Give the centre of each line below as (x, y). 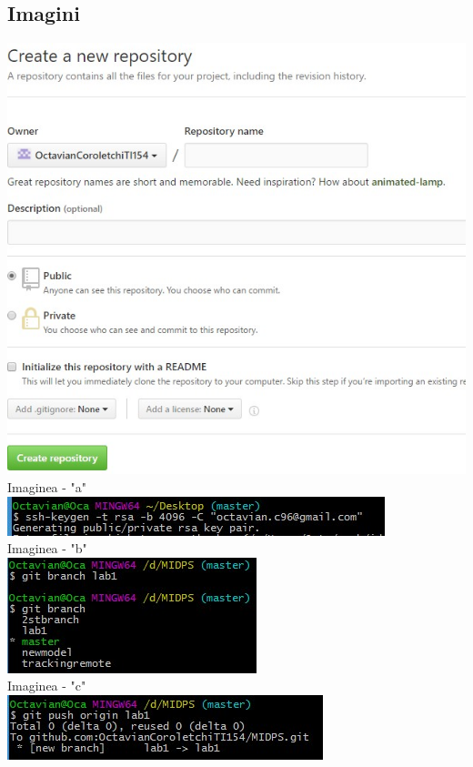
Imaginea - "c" (47, 686)
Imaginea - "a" (47, 486)
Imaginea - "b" (47, 548)
